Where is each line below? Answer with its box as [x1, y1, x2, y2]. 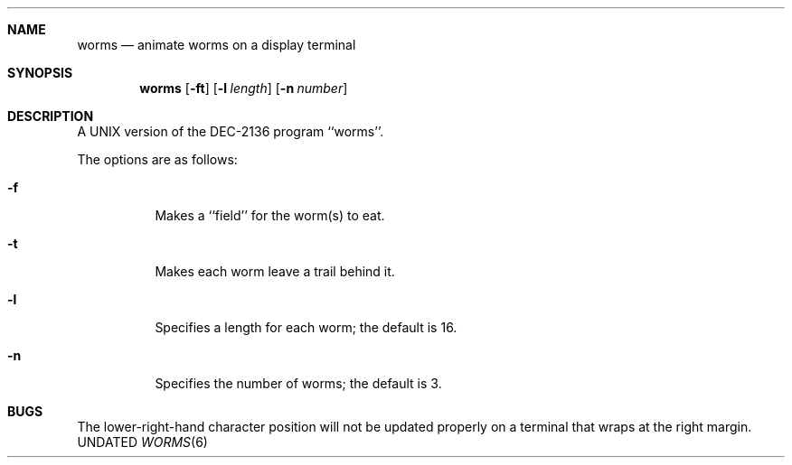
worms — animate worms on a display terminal [77, 37, 356, 52]
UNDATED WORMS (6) [77, 434, 208, 450]
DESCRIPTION [7, 108, 94, 124]
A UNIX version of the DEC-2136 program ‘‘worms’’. [77, 124, 384, 139]
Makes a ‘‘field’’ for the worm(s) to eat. [155, 208, 385, 223]
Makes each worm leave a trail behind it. [155, 264, 395, 279]
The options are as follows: [77, 152, 238, 167]
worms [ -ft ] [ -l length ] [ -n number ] [139, 80, 348, 96]
